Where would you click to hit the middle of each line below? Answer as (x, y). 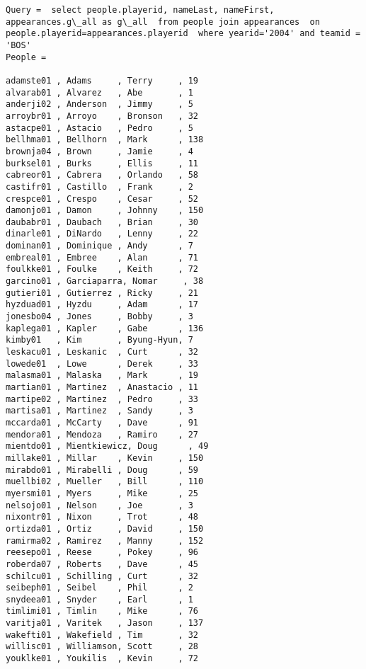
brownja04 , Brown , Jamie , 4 (99, 151)
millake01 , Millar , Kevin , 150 (105, 458)
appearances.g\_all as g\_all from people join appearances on (163, 22)
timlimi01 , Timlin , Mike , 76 (102, 611)
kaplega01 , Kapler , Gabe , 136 (105, 328)
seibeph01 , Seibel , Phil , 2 (99, 588)
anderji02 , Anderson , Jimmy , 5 (99, 104)
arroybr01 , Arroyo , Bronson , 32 (102, 116)
